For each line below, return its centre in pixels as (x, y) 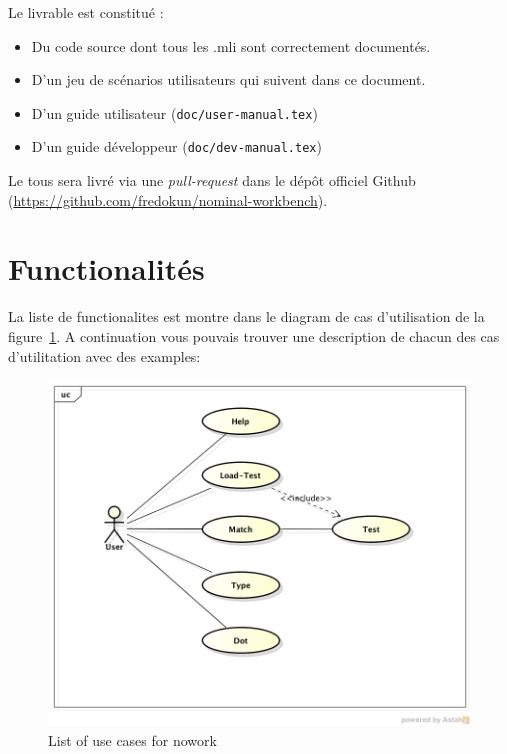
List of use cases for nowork (132, 739)
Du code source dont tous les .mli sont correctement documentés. (231, 45)
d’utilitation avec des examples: (104, 355)
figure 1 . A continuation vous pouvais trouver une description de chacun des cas (254, 336)
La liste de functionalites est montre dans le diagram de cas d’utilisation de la (246, 316)
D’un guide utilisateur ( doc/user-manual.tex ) (174, 112)
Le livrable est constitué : (86, 12)
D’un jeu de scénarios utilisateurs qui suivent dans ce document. (228, 79)
